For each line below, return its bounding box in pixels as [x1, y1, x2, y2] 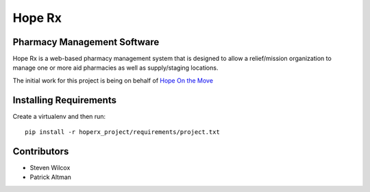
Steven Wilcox [29, 164, 71, 172]
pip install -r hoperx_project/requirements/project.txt [25, 128, 221, 136]
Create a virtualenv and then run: [12, 112, 106, 120]
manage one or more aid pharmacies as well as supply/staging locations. [12, 64, 219, 72]
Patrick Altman [29, 173, 72, 181]
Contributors [12, 146, 69, 157]
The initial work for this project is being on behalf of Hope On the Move [12, 76, 214, 85]
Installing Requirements [12, 94, 116, 106]
